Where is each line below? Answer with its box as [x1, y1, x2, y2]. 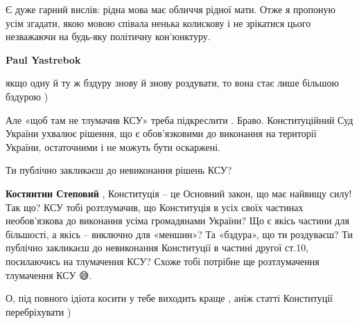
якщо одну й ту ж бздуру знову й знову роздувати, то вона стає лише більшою [6, 75, 339, 90]
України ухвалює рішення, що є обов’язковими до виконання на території [6, 126, 317, 141]
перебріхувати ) [6, 304, 71, 318]
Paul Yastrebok [6, 52, 81, 66]
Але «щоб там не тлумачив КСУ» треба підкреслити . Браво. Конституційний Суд [6, 112, 353, 127]
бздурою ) [6, 89, 49, 103]
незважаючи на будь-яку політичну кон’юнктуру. [6, 29, 211, 44]
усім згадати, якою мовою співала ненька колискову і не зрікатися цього [6, 15, 311, 30]
